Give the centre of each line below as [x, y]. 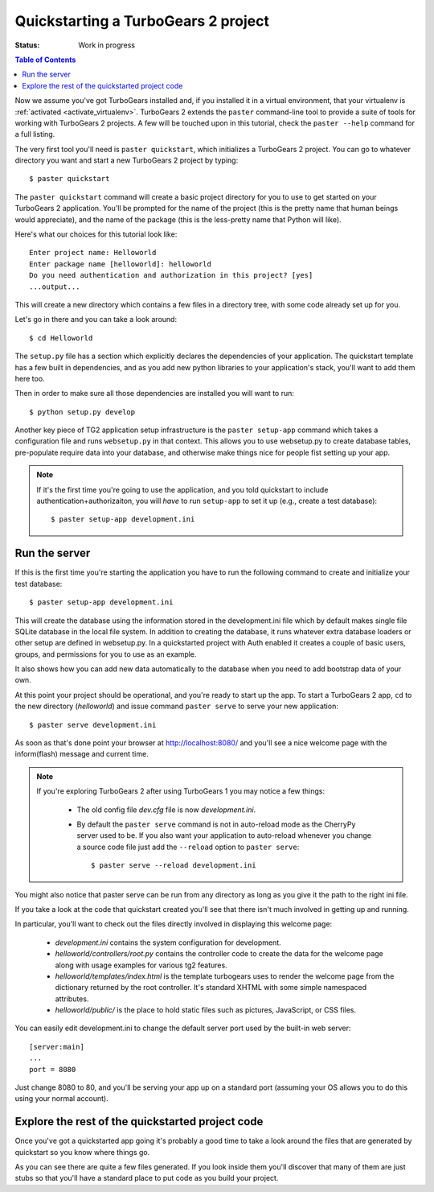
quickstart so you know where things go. [82, 1152]
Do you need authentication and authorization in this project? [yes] [171, 275]
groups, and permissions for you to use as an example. [106, 654]
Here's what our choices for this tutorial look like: [96, 234]
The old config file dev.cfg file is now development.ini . [166, 810]
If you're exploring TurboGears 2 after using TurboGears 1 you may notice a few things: [181, 791]
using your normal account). [61, 1099]
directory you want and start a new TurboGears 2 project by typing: [127, 160]
